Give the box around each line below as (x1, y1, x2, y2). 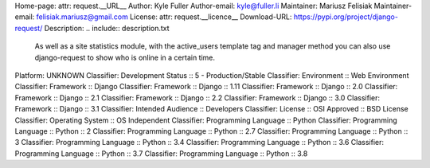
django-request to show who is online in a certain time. (34, 53, 215, 62)
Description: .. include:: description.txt (44, 23, 170, 33)
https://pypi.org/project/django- (293, 12, 398, 21)
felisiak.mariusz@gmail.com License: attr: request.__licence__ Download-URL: (36, 12, 292, 21)
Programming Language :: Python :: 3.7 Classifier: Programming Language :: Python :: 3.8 (14, 148, 308, 158)
